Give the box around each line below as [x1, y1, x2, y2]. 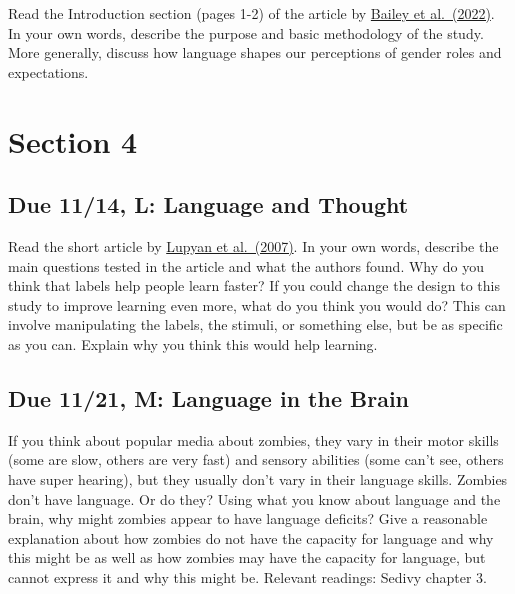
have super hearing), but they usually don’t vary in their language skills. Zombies [8, 468, 508, 489]
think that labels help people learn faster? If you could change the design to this [8, 275, 500, 296]
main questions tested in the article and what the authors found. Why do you [8, 255, 485, 276]
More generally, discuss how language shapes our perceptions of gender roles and [8, 42, 502, 63]
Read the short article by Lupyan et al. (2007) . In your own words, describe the [8, 235, 499, 256]
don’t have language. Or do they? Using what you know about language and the [8, 488, 501, 509]
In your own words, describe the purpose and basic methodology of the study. [8, 22, 484, 43]
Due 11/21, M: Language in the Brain [8, 382, 410, 413]
